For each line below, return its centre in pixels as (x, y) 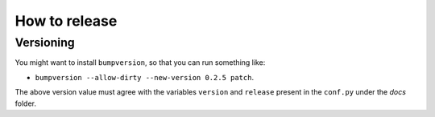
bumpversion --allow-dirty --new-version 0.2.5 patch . (144, 77)
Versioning (45, 42)
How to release (66, 21)
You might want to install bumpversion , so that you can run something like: (140, 63)
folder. (25, 103)
